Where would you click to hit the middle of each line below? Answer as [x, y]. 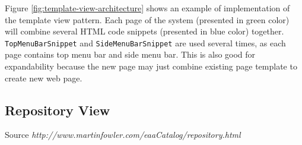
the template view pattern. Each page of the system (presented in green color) [147, 19]
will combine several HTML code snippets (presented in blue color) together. [144, 31]
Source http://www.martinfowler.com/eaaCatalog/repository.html [123, 135]
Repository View [58, 110]
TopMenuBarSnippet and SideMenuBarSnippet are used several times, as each [145, 42]
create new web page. [44, 78]
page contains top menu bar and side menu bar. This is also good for [130, 54]
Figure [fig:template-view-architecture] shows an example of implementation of [147, 8]
